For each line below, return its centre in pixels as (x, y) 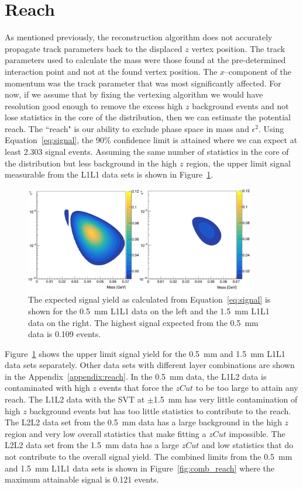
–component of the (258, 71)
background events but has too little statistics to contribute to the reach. (160, 410)
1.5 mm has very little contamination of (225, 399)
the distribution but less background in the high (91, 163)
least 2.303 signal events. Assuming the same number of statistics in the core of (147, 152)
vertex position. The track (238, 48)
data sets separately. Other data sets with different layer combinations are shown (150, 365)
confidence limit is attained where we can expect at (206, 140)
